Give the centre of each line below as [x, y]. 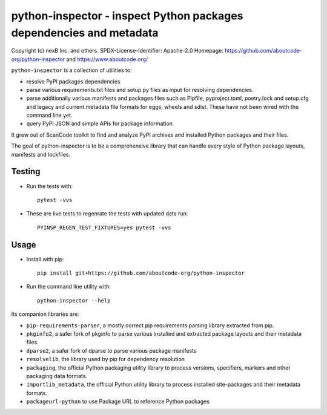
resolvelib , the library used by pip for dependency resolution [105, 359]
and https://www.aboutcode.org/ [107, 59]
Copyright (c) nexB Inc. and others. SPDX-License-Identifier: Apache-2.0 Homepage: [117, 51]
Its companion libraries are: [45, 314]
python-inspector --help [74, 300]
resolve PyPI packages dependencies [73, 81]
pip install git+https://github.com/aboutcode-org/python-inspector [141, 273]
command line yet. [49, 116]
